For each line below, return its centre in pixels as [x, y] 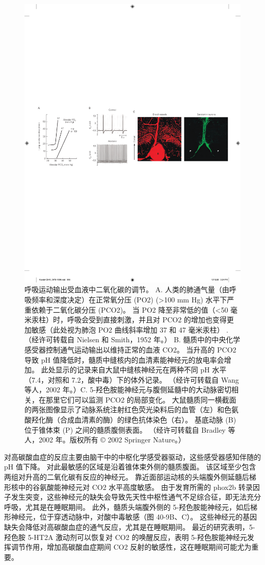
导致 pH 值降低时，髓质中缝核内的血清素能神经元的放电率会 [124, 359]
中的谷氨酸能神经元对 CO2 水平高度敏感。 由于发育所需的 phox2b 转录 [135, 487]
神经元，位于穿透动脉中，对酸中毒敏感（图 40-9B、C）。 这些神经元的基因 [134, 517]
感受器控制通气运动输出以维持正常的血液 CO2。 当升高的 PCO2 [130, 349]
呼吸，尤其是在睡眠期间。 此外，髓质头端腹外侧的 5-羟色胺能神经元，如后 [127, 507]
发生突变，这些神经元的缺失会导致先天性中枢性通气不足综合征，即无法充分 [136, 497]
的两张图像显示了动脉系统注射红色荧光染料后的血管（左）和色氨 [131, 409]
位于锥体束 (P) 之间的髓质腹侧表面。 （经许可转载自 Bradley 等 [130, 429]
